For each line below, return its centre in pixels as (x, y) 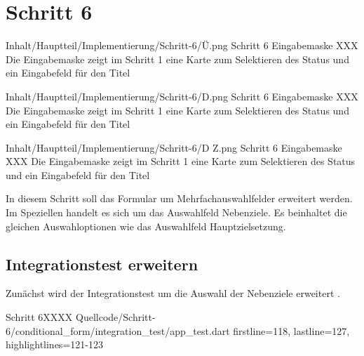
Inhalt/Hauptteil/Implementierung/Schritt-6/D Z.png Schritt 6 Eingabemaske (174, 147)
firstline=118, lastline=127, (291, 330)
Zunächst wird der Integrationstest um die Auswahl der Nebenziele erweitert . (173, 293)
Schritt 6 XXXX (39, 317)
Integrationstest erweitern (102, 264)
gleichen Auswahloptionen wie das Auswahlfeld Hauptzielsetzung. (146, 226)
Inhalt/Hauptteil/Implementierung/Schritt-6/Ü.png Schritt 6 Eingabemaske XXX (182, 45)
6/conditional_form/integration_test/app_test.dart (118, 330)
